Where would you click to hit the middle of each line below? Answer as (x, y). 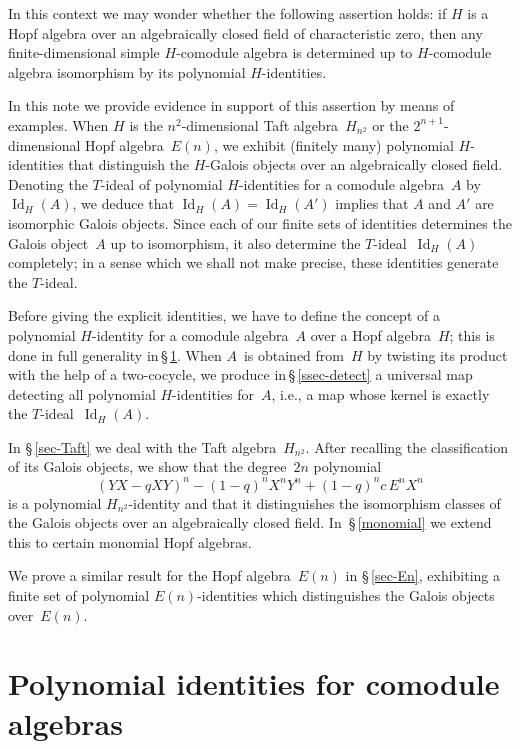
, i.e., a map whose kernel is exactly (380, 393)
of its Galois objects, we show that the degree (147, 466)
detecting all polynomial (82, 393)
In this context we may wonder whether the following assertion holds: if (227, 13)
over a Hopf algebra (370, 334)
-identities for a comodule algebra (341, 183)
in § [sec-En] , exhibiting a (423, 575)
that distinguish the (129, 164)
